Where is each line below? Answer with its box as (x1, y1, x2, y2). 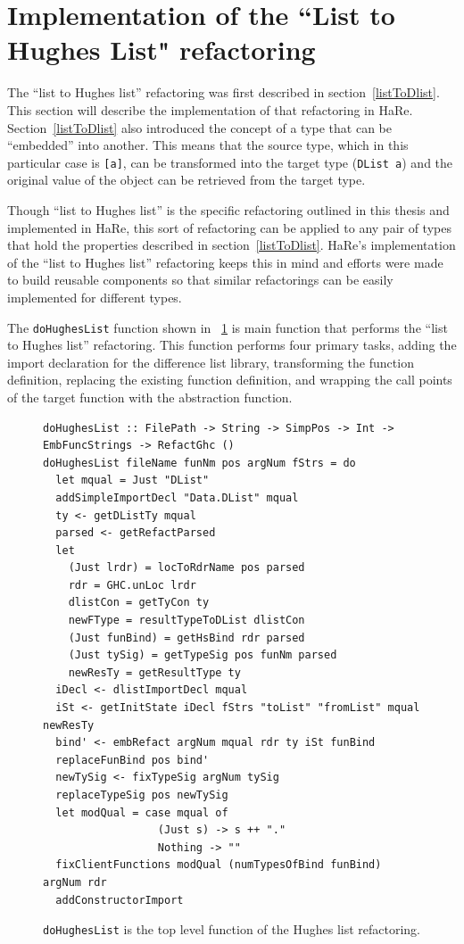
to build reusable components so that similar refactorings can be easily (7, 270, 394, 289)
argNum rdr (43, 875, 107, 889)
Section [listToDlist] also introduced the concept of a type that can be (7, 118, 392, 137)
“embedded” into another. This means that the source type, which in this (7, 136, 409, 154)
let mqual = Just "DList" (55, 474, 210, 487)
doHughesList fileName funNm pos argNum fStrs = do (43, 456, 356, 469)
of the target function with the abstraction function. (7, 387, 293, 406)
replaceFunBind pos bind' (55, 753, 210, 766)
